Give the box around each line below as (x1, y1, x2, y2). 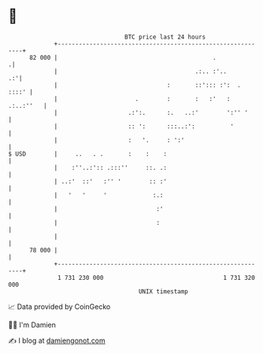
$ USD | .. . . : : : (8, 149, 168, 158)
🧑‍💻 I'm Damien (8, 320, 57, 329)
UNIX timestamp (138, 287, 189, 296)
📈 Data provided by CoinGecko (8, 302, 111, 311)
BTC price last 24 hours (124, 33, 206, 41)
